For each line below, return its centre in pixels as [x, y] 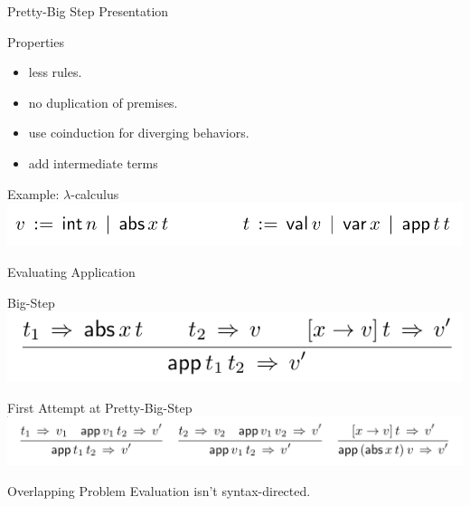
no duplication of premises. [103, 102]
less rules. [55, 72]
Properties [36, 41]
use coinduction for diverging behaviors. [139, 133]
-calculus [95, 193]
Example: [33, 193]
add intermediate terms [93, 162]
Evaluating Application [71, 271]
